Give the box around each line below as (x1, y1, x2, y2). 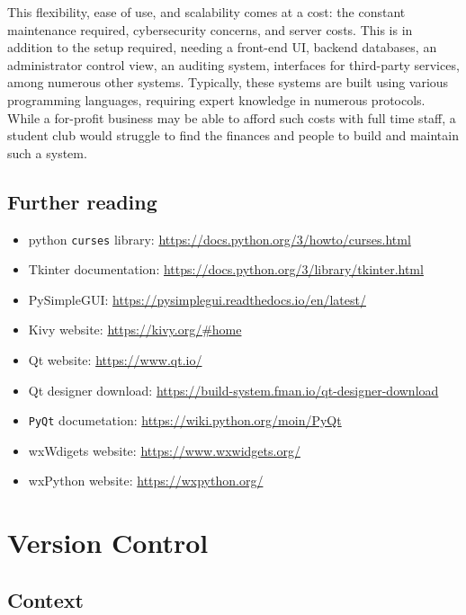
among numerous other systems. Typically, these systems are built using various (7, 73, 449, 92)
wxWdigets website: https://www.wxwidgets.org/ (28, 441, 300, 459)
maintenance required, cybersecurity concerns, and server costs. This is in (7, 20, 413, 39)
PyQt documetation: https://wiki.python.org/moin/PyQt (28, 411, 342, 430)
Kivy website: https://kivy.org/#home (28, 320, 242, 339)
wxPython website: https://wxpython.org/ (28, 471, 264, 490)
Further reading (7, 187, 157, 215)
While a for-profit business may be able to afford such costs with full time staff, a (7, 108, 456, 127)
